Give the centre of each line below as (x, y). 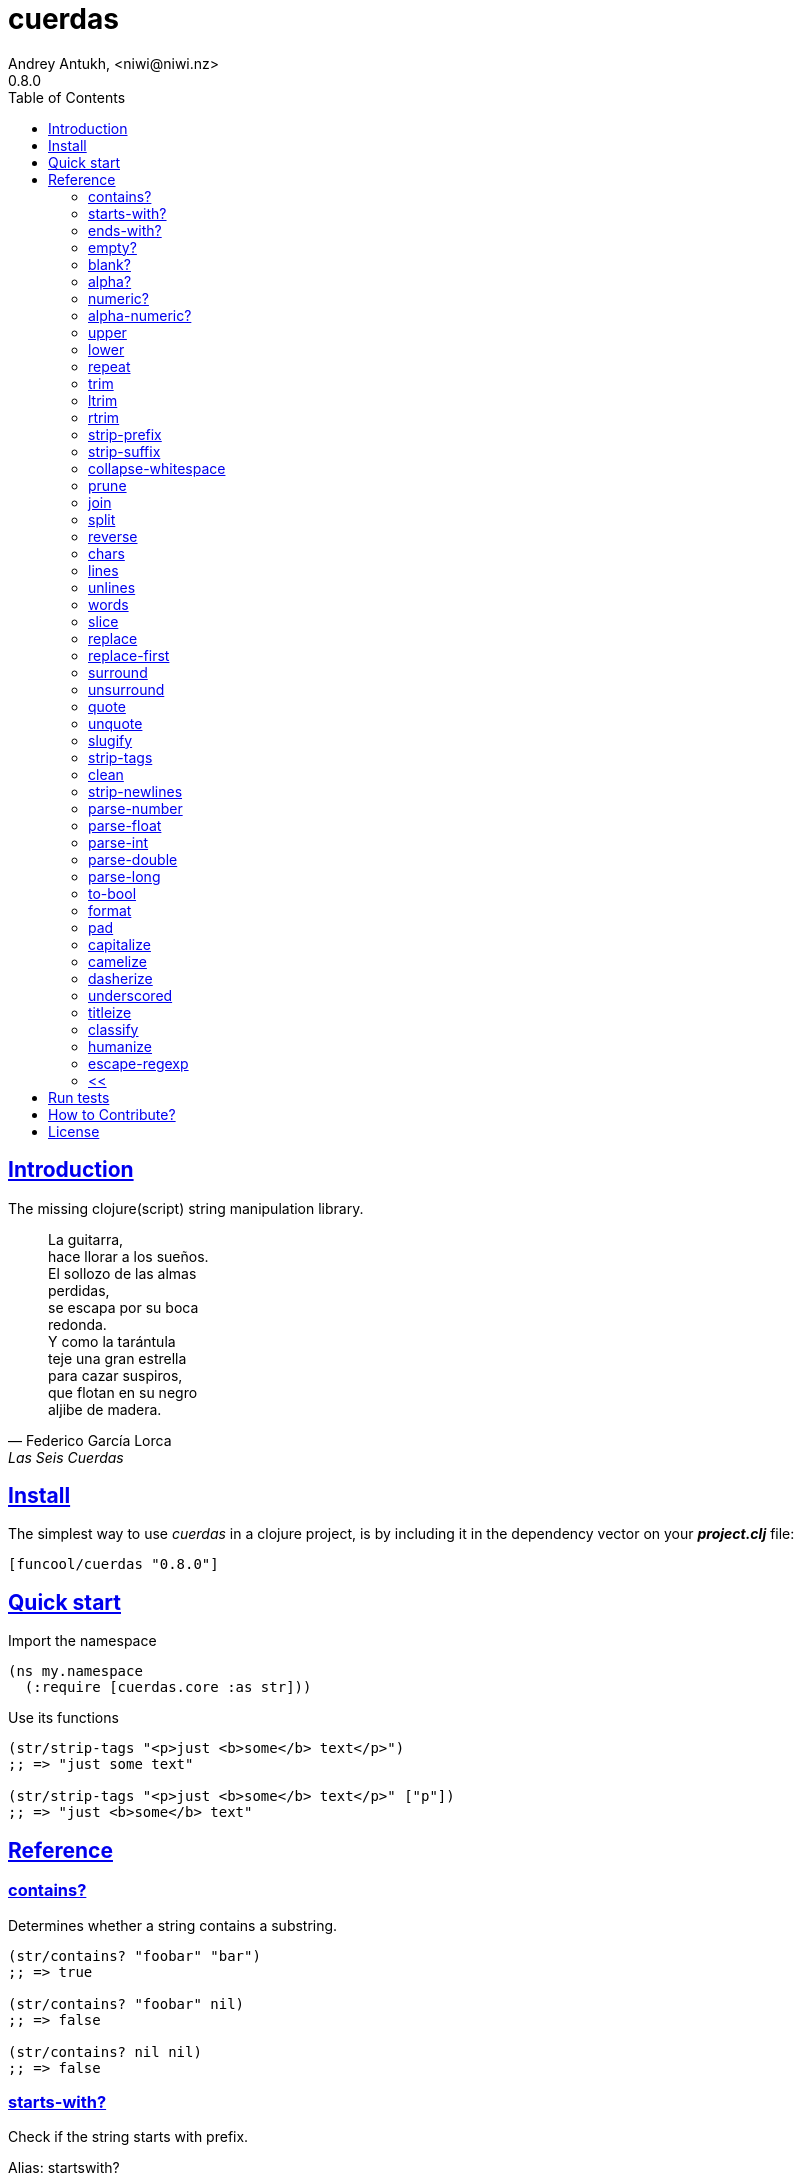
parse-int (118, 842)
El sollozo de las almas (122, 1273)
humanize (120, 1046)
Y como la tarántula (112, 1341)
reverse (113, 536)
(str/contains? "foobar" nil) (126, 2003)
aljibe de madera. (105, 1409)
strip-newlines (135, 791)
